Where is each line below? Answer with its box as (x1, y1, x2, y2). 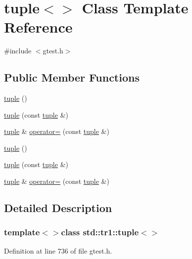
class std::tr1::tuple (61, 226, 139, 238)
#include (4, 45, 32, 56)
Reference (4, 17, 73, 37)
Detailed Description (4, 200, 112, 216)
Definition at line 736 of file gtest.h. (4, 245, 112, 256)
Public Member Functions (4, 70, 140, 85)
